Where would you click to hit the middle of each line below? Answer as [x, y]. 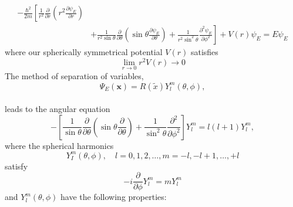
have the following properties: [114, 197]
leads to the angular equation [58, 109]
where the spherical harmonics [59, 145]
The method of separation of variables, [74, 75]
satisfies [204, 52]
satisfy [16, 166]
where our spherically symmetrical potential [84, 52]
